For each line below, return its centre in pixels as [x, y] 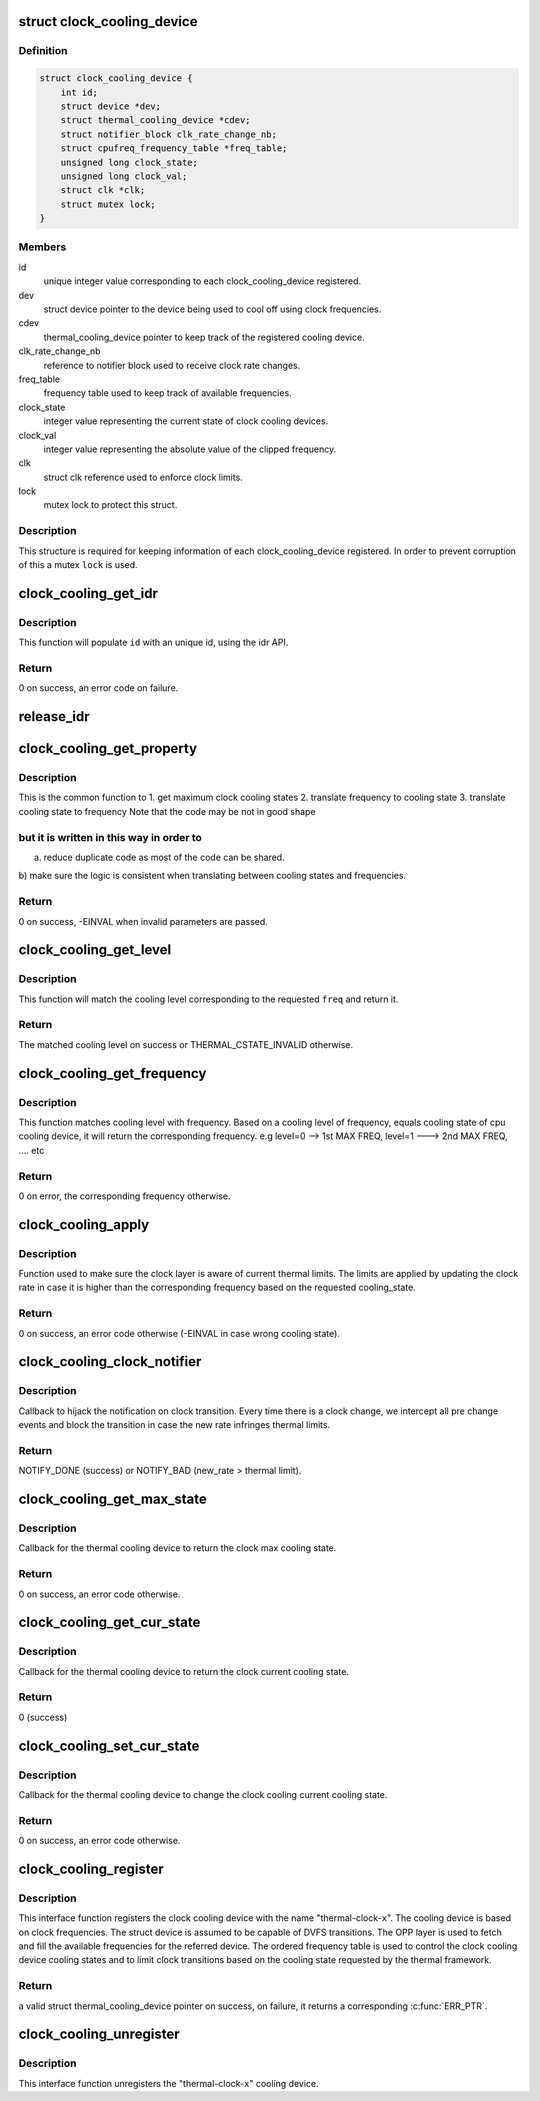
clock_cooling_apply [84, 1224]
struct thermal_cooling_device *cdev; [155, 120]
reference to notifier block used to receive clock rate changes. [172, 365]
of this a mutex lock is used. [78, 564]
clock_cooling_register [91, 1868]
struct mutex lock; [108, 204]
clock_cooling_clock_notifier [110, 1361]
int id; [79, 92]
